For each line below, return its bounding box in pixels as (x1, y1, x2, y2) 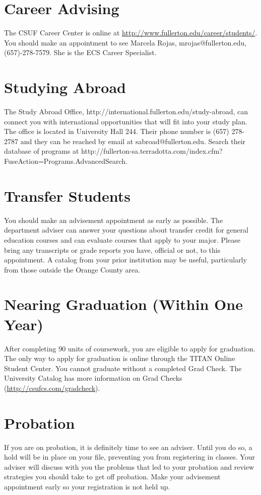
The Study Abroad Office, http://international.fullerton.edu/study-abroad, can (4, 106, 248, 117)
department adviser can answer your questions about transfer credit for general (4, 224, 248, 235)
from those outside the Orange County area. (4, 264, 141, 275)
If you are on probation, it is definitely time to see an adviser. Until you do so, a (4, 441, 252, 452)
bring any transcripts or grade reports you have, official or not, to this (4, 244, 221, 255)
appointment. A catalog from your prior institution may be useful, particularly (4, 254, 247, 265)
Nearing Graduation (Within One (4, 294, 243, 314)
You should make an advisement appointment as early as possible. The (4, 214, 223, 225)
